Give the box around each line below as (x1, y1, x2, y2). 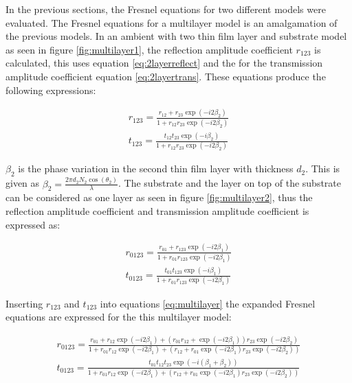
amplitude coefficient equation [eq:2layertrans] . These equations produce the (5, 69, 326, 83)
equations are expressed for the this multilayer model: (5, 310, 232, 324)
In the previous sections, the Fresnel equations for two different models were (5, 2, 326, 16)
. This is (305, 161, 340, 176)
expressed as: (5, 217, 60, 231)
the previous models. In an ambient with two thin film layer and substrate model (5, 29, 347, 43)
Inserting (5, 296, 43, 310)
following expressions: (5, 82, 96, 97)
